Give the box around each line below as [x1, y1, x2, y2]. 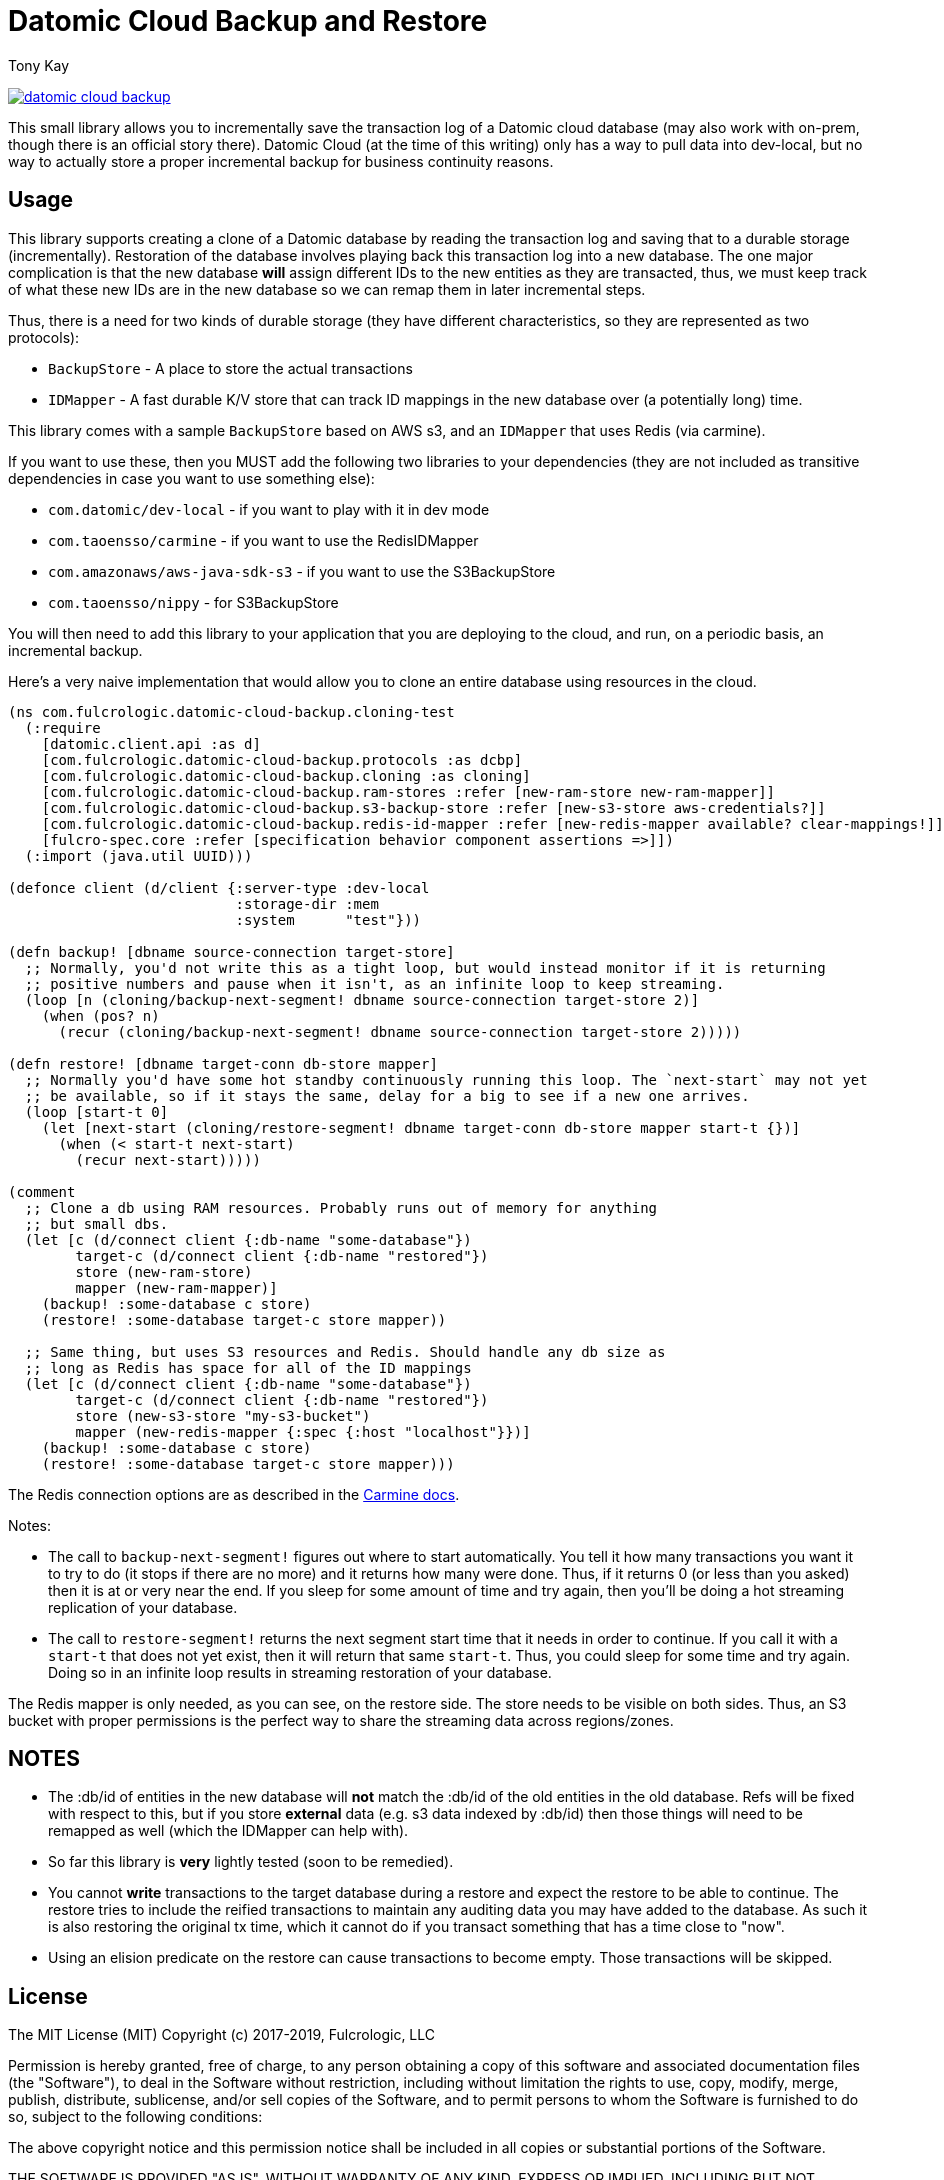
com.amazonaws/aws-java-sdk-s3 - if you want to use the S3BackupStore [48, 562, 556, 580]
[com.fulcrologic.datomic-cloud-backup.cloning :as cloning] [41, 767, 531, 784]
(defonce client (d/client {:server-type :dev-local [8, 879, 430, 896]
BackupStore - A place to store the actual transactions [48, 359, 413, 377]
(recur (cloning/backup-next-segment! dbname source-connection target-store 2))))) [58, 1023, 742, 1040]
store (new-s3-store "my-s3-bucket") [75, 1407, 371, 1424]
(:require [24, 719, 101, 736]
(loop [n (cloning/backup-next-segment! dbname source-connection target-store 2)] [24, 991, 700, 1008]
